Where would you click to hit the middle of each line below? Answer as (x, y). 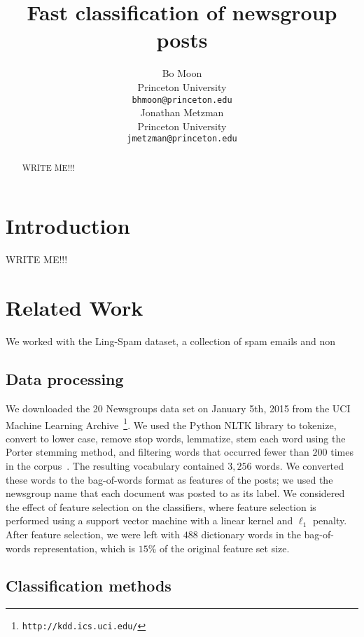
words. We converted (300, 465)
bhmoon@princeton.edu (182, 100)
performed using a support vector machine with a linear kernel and (149, 520)
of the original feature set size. (225, 548)
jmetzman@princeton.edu (182, 139)
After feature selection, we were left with (93, 534)
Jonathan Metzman (182, 112)
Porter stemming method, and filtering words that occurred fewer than (157, 452)
